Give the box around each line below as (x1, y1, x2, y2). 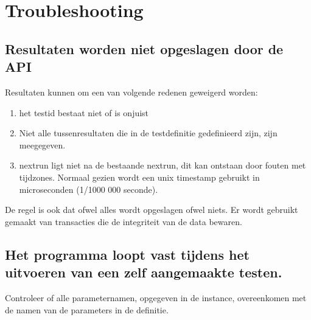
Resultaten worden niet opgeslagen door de (5, 39, 284, 58)
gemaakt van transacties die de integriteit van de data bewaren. (5, 215, 242, 228)
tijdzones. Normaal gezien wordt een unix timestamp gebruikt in (19, 170, 260, 183)
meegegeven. (19, 138, 66, 151)
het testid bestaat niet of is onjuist (19, 106, 149, 119)
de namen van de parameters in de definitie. (5, 303, 169, 316)
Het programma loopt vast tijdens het (5, 245, 250, 263)
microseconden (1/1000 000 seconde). (19, 183, 158, 195)
